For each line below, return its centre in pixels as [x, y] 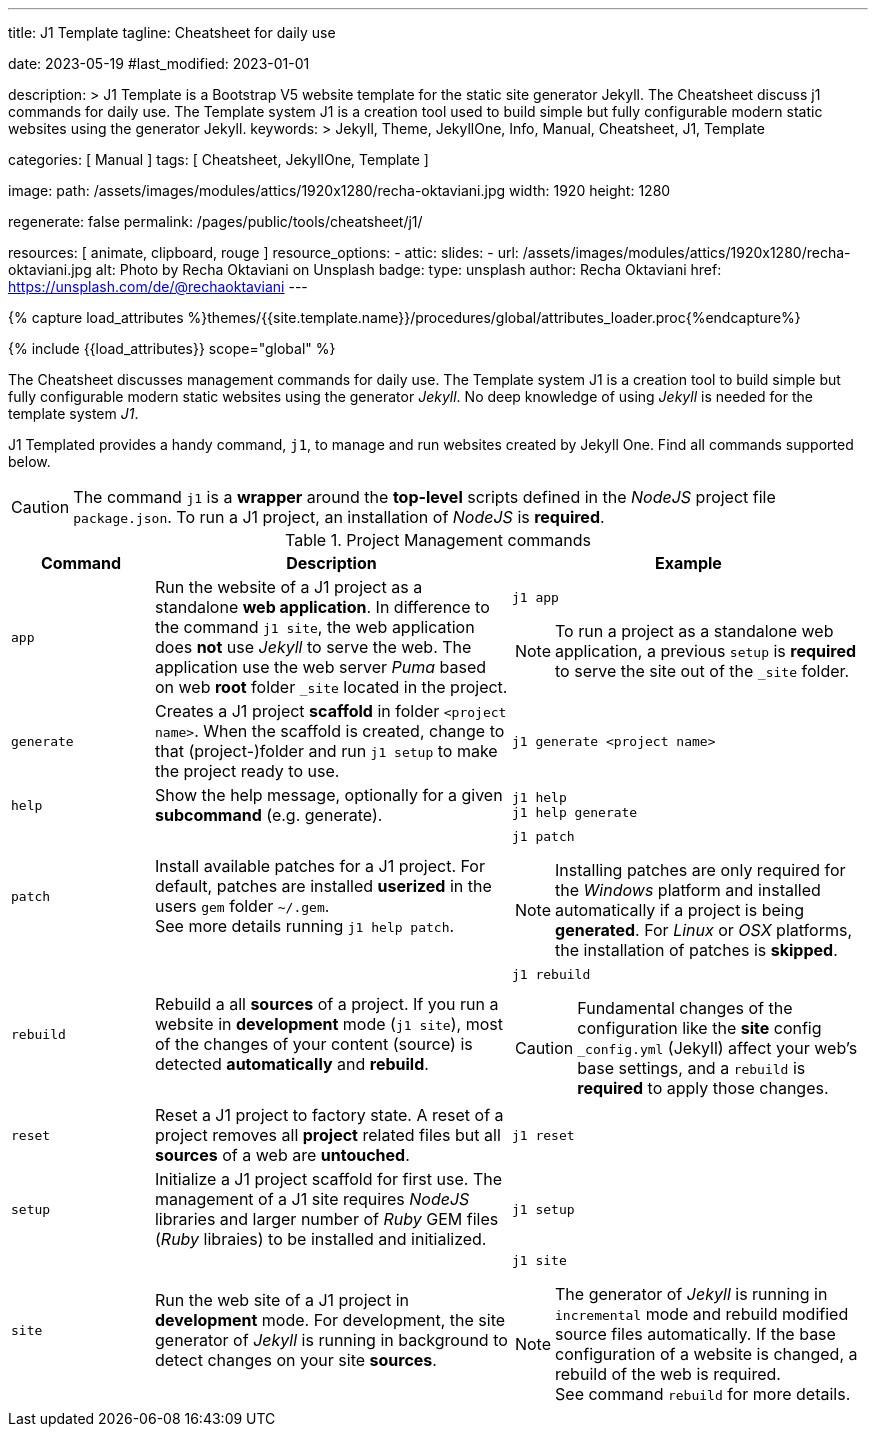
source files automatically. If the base [695, 1334]
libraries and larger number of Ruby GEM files [326, 1219]
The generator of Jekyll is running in [691, 1294]
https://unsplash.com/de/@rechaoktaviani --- [158, 286]
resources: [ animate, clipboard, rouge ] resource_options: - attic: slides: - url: [263, 252]
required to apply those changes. [703, 1088]
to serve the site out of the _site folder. [702, 671]
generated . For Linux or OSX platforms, [703, 930]
